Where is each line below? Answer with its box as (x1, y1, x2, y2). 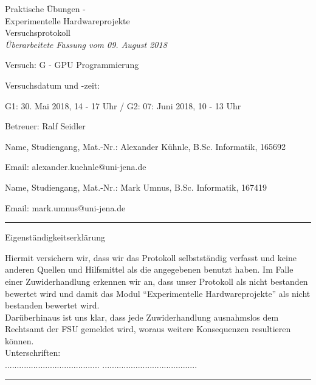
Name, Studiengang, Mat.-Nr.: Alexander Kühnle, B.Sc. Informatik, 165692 (5, 140, 286, 152)
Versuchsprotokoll (5, 26, 70, 39)
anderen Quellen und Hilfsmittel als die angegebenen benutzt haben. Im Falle (5, 263, 294, 276)
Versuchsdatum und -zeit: (5, 78, 100, 91)
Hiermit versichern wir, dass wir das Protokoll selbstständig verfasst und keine (5, 251, 297, 264)
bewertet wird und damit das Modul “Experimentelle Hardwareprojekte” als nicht (5, 287, 311, 299)
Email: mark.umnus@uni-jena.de (5, 201, 126, 214)
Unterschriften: (5, 346, 61, 359)
